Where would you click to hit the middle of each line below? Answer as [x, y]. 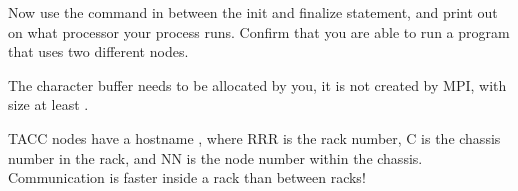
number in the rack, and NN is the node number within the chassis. [215, 157]
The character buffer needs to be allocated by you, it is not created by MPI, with [257, 84]
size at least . [48, 104]
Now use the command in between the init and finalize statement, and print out [253, 12]
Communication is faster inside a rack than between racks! [187, 177]
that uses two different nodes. [98, 51]
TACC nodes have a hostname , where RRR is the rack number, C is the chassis [254, 137]
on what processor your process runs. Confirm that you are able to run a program [259, 31]
